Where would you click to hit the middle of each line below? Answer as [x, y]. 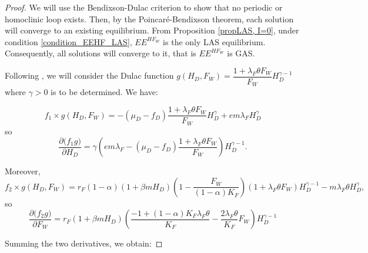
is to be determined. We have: [104, 92]
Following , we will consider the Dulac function [89, 75]
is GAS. [241, 53]
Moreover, [23, 171]
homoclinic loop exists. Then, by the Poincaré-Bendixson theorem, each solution [149, 18]
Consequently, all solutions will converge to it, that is [101, 53]
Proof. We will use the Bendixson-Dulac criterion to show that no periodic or [144, 7]
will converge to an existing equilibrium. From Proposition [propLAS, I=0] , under [152, 30]
